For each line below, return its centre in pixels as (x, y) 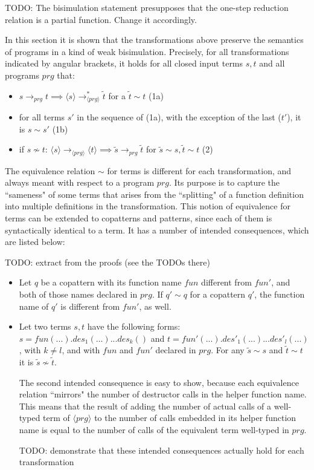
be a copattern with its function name (111, 282)
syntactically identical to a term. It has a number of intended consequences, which (157, 230)
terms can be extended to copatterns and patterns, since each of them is (139, 218)
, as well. (155, 306)
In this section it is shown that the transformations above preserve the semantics (154, 40)
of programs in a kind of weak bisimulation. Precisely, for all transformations (147, 51)
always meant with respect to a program (80, 182)
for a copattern (218, 294)
